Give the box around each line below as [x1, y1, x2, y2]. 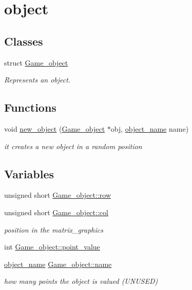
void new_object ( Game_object [4, 123, 105, 134]
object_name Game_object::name [4, 258, 112, 269]
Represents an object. [4, 74, 71, 85]
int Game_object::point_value [4, 241, 100, 252]
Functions [4, 99, 56, 115]
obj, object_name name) [110, 123, 189, 134]
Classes [4, 33, 43, 49]
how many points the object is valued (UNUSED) [4, 276, 158, 286]
